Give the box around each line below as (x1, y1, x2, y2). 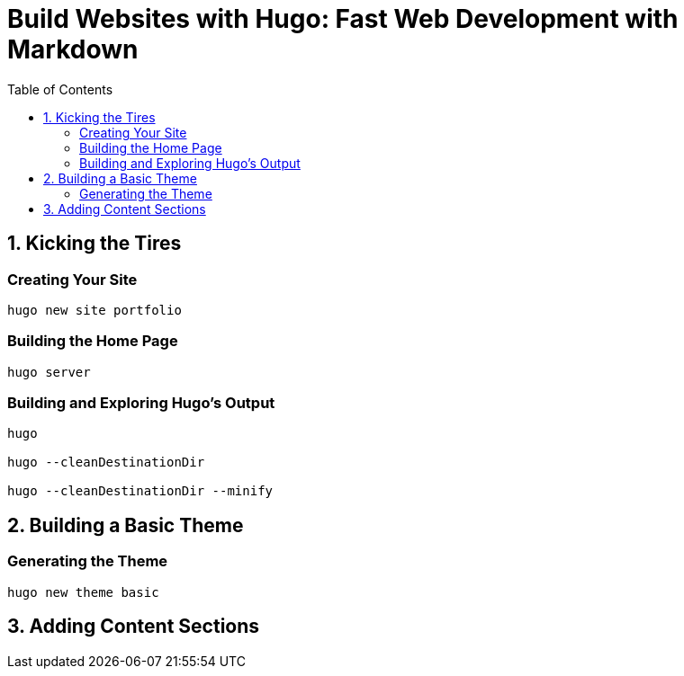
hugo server (7, 364, 91, 379)
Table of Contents (7, 81, 113, 97)
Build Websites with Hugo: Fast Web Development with (7, 4, 679, 34)
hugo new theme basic (7, 584, 159, 600)
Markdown (7, 34, 139, 65)
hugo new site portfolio (7, 302, 182, 317)
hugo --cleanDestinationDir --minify (7, 484, 274, 499)
